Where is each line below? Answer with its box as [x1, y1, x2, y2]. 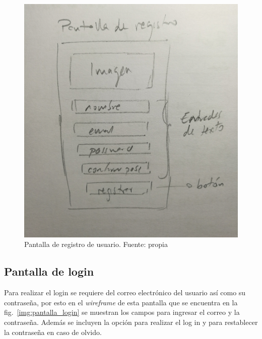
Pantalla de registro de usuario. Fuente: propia [24, 239, 168, 249]
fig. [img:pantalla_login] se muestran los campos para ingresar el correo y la [4, 307, 240, 317]
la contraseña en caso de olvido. [4, 326, 102, 337]
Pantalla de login [4, 264, 94, 279]
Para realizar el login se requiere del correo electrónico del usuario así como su [4, 287, 246, 298]
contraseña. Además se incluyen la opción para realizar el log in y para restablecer [4, 317, 258, 327]
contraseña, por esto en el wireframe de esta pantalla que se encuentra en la [4, 297, 238, 307]
